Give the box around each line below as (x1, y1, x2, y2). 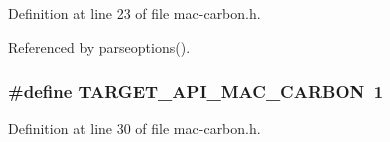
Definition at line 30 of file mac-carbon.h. (8, 118, 261, 139)
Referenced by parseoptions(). (8, 36, 191, 57)
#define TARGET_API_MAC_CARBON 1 (8, 79, 384, 104)
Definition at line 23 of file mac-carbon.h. (8, 3, 261, 23)
